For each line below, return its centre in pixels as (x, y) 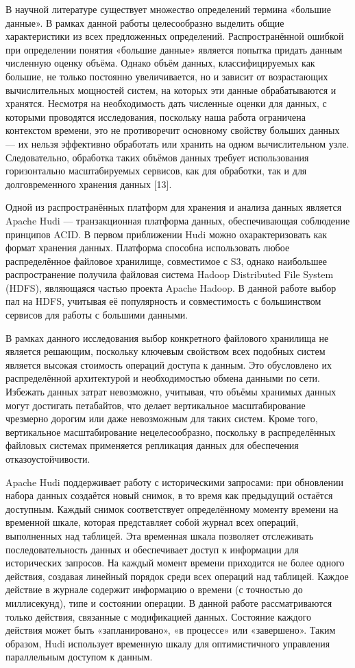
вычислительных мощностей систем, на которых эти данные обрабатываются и (171, 90)
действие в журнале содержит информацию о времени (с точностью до (154, 589)
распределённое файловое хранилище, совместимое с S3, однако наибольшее (166, 261)
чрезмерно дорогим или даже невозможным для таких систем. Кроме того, (162, 418)
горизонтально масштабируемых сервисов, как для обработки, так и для (156, 171)
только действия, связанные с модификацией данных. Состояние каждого (159, 616)
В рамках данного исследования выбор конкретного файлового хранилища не (167, 337)
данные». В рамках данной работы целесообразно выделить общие (145, 22)
